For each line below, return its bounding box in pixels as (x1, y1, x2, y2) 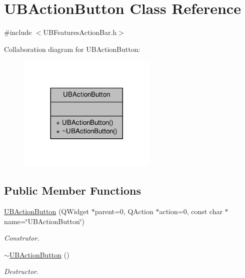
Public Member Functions (4, 183, 141, 198)
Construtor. (4, 233, 39, 243)
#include (4, 27, 32, 37)
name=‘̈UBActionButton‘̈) (4, 216, 85, 226)
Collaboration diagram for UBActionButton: (4, 43, 140, 54)
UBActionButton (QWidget (4, 206, 89, 217)
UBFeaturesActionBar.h (43, 27, 117, 37)
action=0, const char (159, 206, 222, 217)
